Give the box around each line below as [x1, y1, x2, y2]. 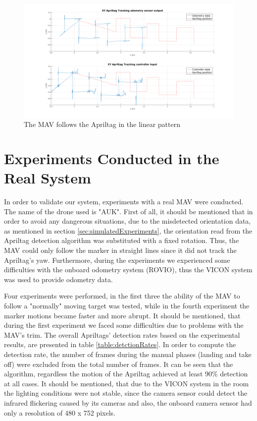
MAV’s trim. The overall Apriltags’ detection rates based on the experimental [4, 329, 240, 340]
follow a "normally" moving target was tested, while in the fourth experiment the [4, 301, 250, 310]
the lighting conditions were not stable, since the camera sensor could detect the [4, 388, 248, 398]
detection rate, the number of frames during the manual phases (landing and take [4, 349, 252, 359]
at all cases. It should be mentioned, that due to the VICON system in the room [4, 378, 249, 388]
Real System [4, 168, 91, 188]
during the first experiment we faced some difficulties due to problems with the [4, 320, 244, 330]
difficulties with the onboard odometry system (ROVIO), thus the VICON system [4, 264, 253, 275]
